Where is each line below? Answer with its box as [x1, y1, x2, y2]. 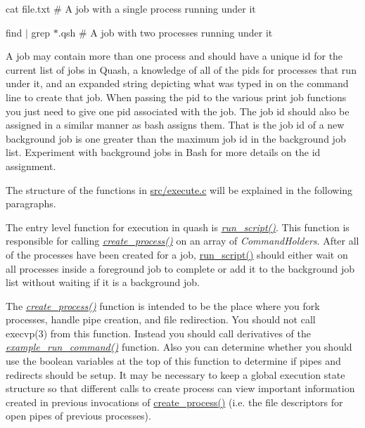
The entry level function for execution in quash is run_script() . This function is [6, 219, 350, 234]
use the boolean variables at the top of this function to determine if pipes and [6, 354, 341, 368]
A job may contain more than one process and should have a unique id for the [6, 48, 343, 63]
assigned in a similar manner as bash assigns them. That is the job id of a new [6, 117, 345, 132]
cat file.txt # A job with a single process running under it [6, 1, 256, 15]
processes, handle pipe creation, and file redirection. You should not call [6, 312, 316, 327]
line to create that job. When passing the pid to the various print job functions [6, 89, 347, 104]
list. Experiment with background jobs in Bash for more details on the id [6, 145, 321, 160]
